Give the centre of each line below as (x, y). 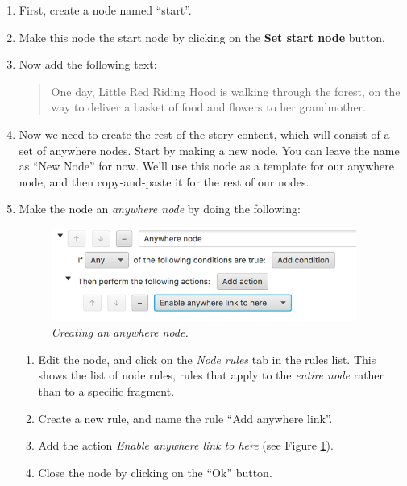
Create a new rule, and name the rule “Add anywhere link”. (185, 418)
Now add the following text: (88, 64)
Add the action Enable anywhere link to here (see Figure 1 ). (186, 445)
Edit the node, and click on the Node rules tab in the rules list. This (207, 359)
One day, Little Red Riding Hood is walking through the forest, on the (226, 91)
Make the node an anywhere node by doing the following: (160, 209)
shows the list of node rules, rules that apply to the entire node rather (211, 375)
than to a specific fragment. (106, 390)
